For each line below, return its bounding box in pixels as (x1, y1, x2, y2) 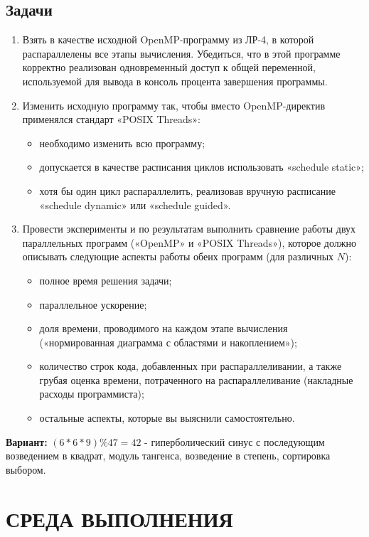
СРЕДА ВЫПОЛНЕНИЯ (6, 504, 233, 533)
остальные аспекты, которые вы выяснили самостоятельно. (39, 410, 295, 425)
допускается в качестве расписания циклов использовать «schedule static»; (39, 159, 364, 174)
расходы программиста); (39, 386, 144, 401)
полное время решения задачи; (39, 272, 172, 287)
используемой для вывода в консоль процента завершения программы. (22, 73, 328, 88)
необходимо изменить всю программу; (39, 135, 205, 150)
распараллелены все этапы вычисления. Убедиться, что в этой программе (22, 46, 341, 60)
